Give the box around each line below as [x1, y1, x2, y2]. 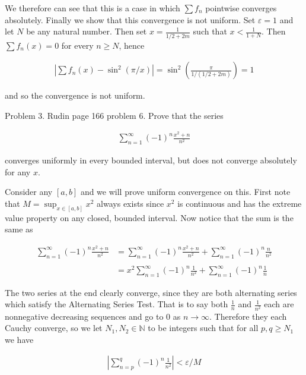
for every [61, 39, 94, 51]
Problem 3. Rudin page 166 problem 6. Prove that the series [5, 109, 224, 121]
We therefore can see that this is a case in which [5, 2, 180, 14]
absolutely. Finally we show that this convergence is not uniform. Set [5, 13, 256, 26]
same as [5, 223, 33, 235]
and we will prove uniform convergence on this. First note [80, 185, 291, 198]
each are [264, 298, 294, 310]
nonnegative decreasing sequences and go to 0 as [5, 310, 181, 322]
